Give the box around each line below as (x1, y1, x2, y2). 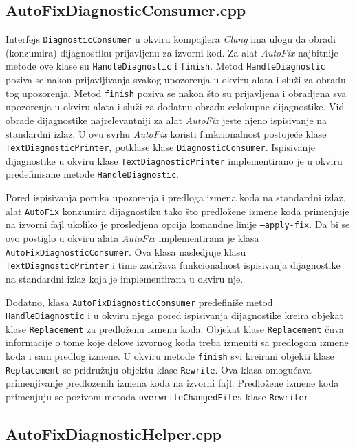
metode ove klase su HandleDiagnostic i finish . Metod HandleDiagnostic (6, 59, 325, 73)
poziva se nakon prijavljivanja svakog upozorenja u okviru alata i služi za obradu (6, 72, 346, 87)
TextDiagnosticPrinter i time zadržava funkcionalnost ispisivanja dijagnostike (6, 258, 341, 272)
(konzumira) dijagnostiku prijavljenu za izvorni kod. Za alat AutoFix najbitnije (6, 45, 338, 59)
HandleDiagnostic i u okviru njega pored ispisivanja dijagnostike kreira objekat (6, 308, 344, 323)
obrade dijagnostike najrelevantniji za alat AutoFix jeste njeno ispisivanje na (6, 112, 327, 127)
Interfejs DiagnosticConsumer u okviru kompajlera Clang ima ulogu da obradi (6, 32, 336, 46)
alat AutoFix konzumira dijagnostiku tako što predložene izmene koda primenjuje (6, 203, 349, 218)
